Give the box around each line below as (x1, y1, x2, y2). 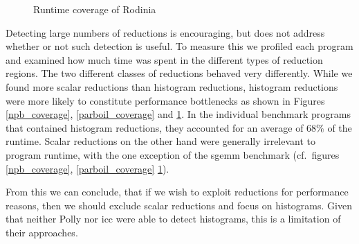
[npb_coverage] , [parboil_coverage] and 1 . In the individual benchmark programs (6, 107, 351, 121)
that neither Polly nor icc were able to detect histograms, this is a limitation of (6, 211, 341, 226)
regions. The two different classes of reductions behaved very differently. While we (6, 66, 353, 80)
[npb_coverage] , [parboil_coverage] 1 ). (6, 161, 169, 175)
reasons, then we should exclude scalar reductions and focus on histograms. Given (6, 198, 352, 212)
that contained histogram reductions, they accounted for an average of (6, 120, 304, 134)
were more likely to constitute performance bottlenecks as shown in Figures (6, 93, 325, 107)
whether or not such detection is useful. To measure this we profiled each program (6, 39, 353, 53)
